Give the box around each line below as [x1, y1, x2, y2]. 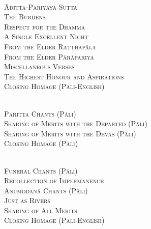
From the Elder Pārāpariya [4, 51, 94, 62]
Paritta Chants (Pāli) [4, 108, 76, 119]
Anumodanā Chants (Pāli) [4, 185, 88, 195]
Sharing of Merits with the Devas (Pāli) [4, 128, 136, 138]
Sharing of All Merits [4, 205, 77, 215]
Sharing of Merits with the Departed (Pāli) [4, 118, 147, 129]
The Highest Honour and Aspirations [4, 71, 124, 81]
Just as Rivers [4, 195, 51, 206]
